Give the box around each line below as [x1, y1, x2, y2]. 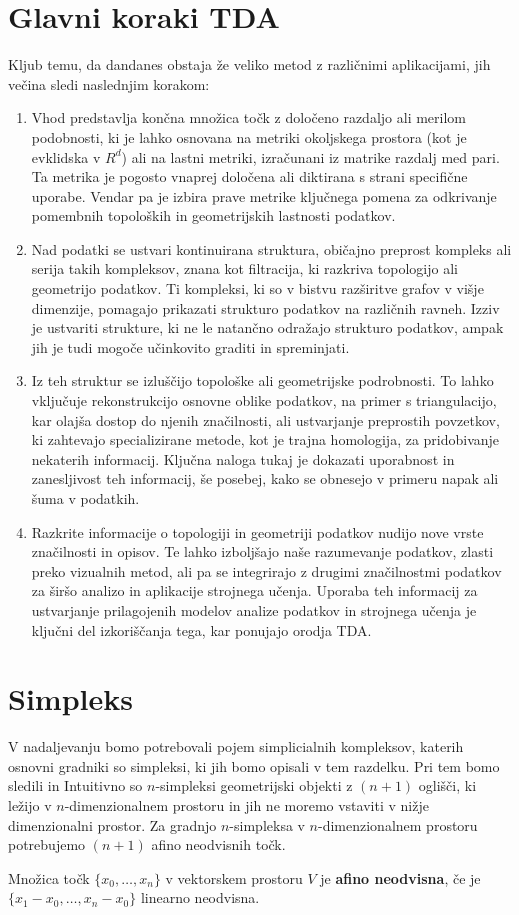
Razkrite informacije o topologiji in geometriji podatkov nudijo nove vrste [31, 521, 484, 542]
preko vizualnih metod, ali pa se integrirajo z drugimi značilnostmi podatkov [31, 560, 502, 581]
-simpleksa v [229, 814, 305, 835]
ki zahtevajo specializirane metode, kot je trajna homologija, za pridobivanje [31, 429, 500, 450]
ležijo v [8, 795, 52, 816]
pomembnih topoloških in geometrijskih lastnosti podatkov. [31, 205, 396, 226]
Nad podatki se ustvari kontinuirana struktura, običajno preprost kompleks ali [31, 238, 512, 259]
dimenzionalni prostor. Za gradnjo [8, 814, 217, 835]
